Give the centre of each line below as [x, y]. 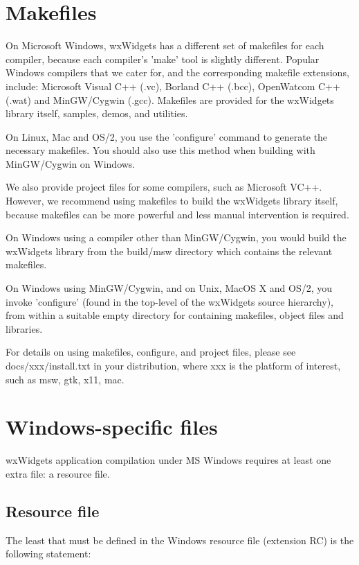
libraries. [24, 328]
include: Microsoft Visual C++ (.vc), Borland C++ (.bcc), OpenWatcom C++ [173, 86]
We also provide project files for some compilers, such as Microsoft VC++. [164, 187]
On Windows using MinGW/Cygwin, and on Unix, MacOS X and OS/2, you [169, 288]
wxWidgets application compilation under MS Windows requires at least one [168, 460]
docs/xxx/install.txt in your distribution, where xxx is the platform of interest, [173, 365]
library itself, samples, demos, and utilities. [97, 113]
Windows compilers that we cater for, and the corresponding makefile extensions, [177, 72]
